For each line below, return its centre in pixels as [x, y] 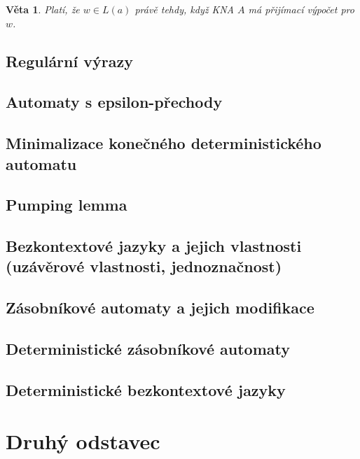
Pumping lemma [67, 205]
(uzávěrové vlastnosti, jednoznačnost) [144, 266]
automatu [41, 163]
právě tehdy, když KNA [184, 9]
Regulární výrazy [69, 61]
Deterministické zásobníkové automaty [148, 349]
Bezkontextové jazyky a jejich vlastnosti [154, 246]
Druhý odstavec [83, 441]
